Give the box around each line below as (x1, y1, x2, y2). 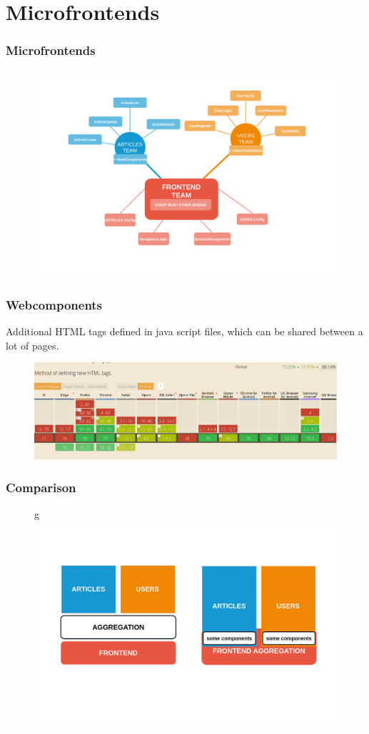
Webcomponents (6, 295, 103, 313)
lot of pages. (6, 337, 59, 352)
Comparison (6, 478, 76, 496)
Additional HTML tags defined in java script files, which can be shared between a (6, 324, 363, 339)
